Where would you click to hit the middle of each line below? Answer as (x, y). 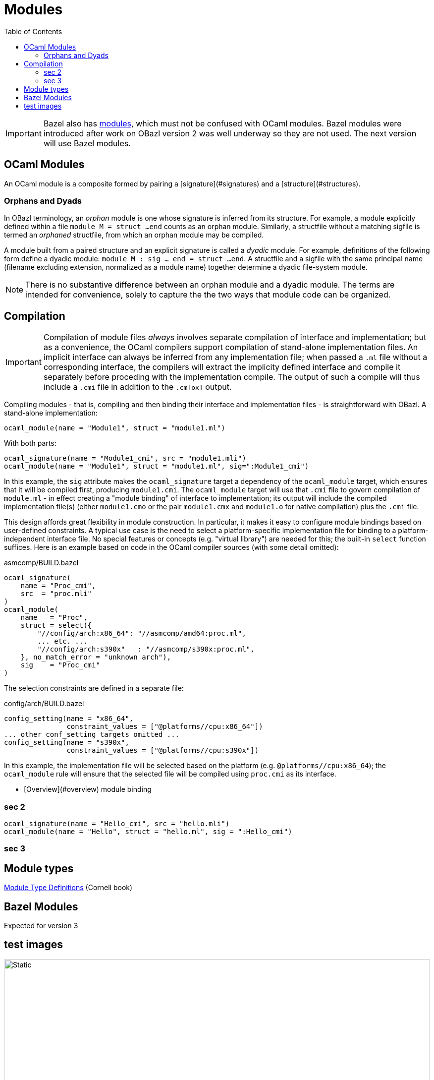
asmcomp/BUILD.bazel (41, 563)
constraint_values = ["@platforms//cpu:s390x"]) (163, 750)
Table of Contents (33, 31)
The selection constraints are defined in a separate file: (94, 688)
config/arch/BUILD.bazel (44, 704)
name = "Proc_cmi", (58, 586)
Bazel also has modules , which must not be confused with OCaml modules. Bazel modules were (222, 123)
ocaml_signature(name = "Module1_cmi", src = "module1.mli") (125, 458)
